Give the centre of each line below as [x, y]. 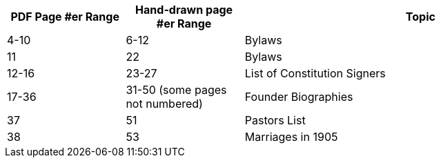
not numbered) [164, 104]
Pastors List [275, 120]
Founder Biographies [299, 97]
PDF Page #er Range [65, 17]
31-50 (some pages [176, 90]
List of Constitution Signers [315, 73]
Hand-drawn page [184, 10]
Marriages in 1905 [291, 137]
